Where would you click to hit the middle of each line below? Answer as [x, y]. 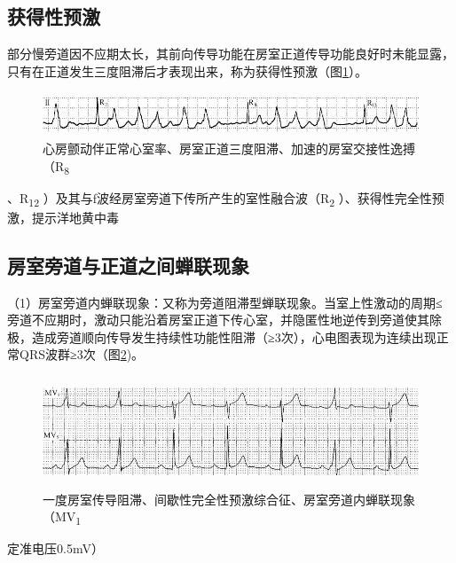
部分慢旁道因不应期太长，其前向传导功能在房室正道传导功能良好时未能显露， [231, 54]
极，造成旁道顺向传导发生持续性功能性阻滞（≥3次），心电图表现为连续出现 [222, 336]
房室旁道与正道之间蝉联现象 [128, 265]
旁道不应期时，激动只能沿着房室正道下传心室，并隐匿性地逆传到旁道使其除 [224, 320]
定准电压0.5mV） [55, 548]
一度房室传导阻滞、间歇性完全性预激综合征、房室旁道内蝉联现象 [229, 499]
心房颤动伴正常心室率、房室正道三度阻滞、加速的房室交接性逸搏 [229, 148]
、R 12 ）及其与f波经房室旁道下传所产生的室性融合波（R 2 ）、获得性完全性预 [226, 199]
